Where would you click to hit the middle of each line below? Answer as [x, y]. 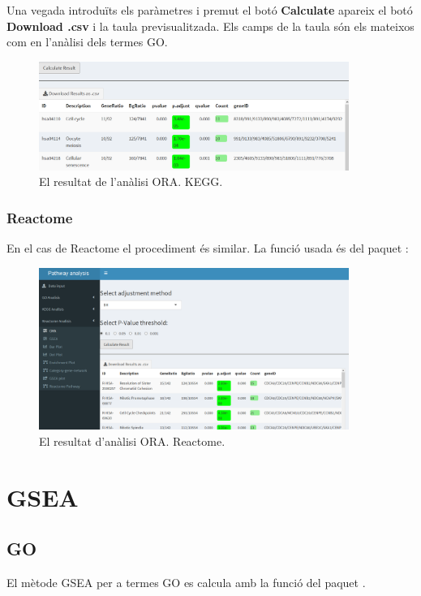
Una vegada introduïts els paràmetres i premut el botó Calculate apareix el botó [210, 10]
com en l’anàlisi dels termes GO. [87, 42]
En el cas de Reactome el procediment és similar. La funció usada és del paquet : [208, 247]
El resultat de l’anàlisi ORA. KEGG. [131, 181]
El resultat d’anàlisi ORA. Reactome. [132, 441]
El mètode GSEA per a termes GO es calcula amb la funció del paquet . [186, 583]
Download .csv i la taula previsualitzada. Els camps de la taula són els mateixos [210, 26]
